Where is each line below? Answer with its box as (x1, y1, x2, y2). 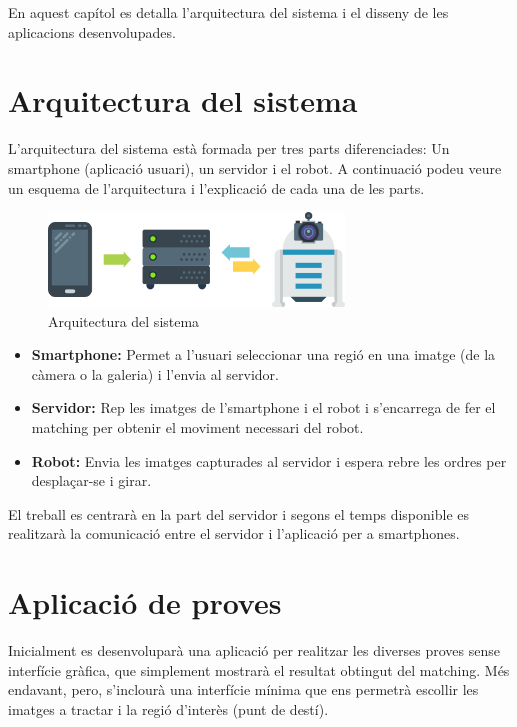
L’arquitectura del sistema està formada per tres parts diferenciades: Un (8, 138, 450, 159)
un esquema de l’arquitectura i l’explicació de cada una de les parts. (8, 177, 425, 198)
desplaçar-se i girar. (31, 470, 152, 491)
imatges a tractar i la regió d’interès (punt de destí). (8, 698, 329, 719)
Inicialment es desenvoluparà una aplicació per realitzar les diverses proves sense (8, 640, 500, 660)
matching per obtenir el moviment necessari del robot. (31, 416, 364, 437)
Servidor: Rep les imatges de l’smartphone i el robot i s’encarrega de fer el (31, 397, 496, 418)
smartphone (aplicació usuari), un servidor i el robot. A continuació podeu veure (8, 157, 502, 178)
